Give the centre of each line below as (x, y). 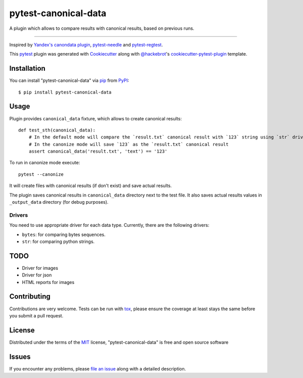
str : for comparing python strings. (58, 241)
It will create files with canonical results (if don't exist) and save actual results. (90, 186)
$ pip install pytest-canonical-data (65, 92)
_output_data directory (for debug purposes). (59, 202)
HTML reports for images (48, 282)
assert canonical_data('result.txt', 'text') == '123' (98, 151)
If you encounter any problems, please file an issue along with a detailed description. (98, 368)
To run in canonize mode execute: (45, 163)
